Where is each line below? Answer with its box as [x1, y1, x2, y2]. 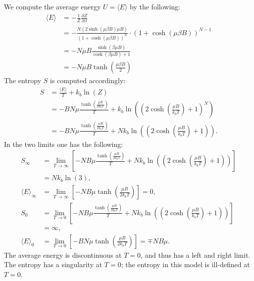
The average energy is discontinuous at [4, 249, 122, 260]
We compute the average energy [4, 1, 101, 11]
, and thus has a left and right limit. [141, 249, 251, 260]
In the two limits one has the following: [4, 139, 123, 149]
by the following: [130, 1, 180, 11]
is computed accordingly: [50, 75, 126, 86]
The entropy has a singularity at [4, 259, 102, 270]
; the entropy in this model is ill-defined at [121, 259, 250, 270]
